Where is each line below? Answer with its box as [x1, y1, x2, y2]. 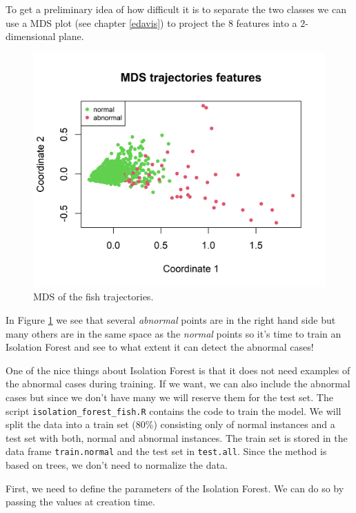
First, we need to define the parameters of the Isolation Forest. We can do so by [6, 481, 344, 495]
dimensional [6, 29, 56, 43]
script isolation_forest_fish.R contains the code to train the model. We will [6, 403, 342, 418]
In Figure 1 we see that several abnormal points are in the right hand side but [6, 313, 336, 327]
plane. [59, 29, 84, 43]
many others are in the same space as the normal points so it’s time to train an [6, 326, 342, 340]
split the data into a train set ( [6, 417, 136, 432]
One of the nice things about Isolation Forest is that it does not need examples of [6, 362, 350, 377]
